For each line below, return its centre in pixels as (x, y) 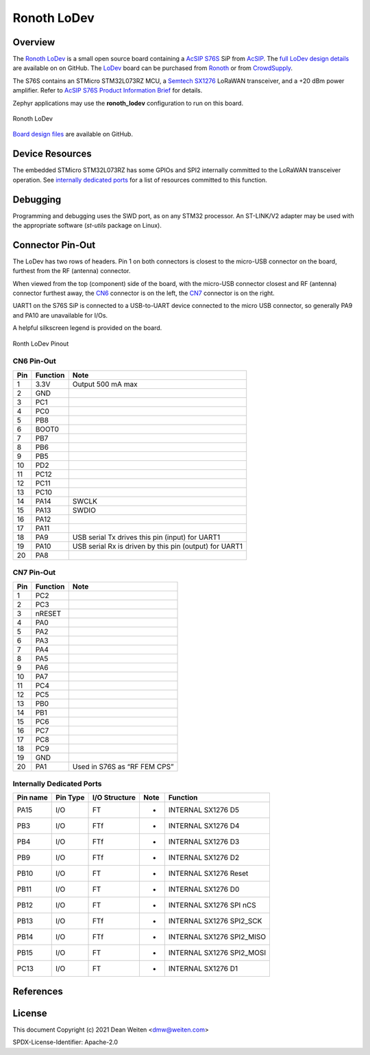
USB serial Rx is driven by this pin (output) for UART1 (158, 546)
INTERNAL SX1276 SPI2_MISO (217, 937)
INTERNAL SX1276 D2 (204, 857)
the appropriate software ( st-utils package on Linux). (87, 225)
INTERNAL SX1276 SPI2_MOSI (217, 953)
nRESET (48, 613)
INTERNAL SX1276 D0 (204, 890)
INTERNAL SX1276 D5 (204, 810)
